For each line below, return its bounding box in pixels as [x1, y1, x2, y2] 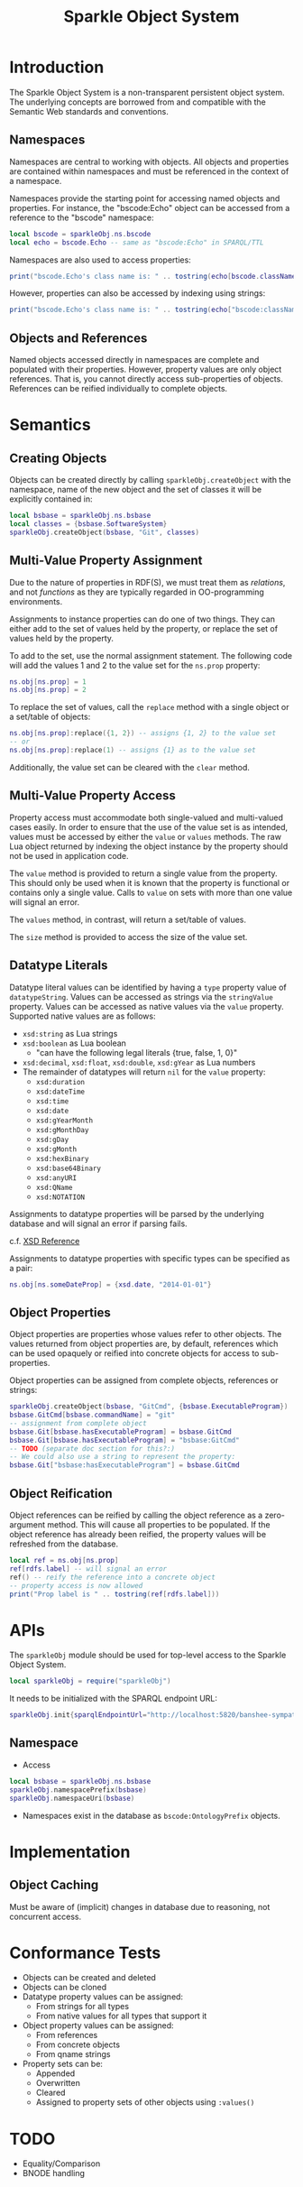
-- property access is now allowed [9, 1581, 143, 1590]
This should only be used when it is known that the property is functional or [9, 877, 290, 888]
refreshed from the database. [9, 1538, 119, 1549]
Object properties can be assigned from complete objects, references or [9, 1375, 279, 1386]
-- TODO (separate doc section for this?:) [9, 1444, 176, 1453]
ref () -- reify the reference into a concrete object [9, 1573, 216, 1582]
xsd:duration [35, 1077, 86, 1086]
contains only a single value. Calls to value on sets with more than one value [9, 887, 293, 898]
